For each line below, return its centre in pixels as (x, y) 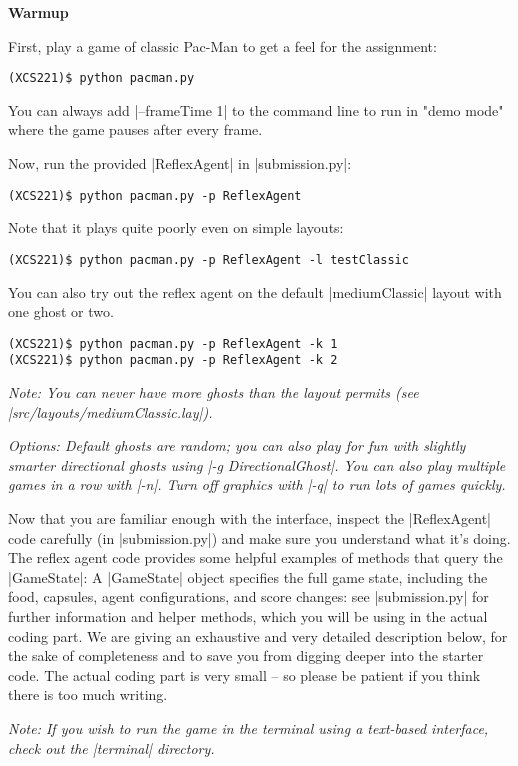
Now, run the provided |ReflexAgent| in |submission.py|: (180, 163)
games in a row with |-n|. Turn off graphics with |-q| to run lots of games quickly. (257, 484)
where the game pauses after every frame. (135, 129)
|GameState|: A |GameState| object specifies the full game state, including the (248, 576)
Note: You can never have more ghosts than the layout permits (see (213, 392)
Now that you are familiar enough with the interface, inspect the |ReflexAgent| (249, 518)
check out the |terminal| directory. (111, 747)
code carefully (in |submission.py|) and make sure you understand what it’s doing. (259, 537)
